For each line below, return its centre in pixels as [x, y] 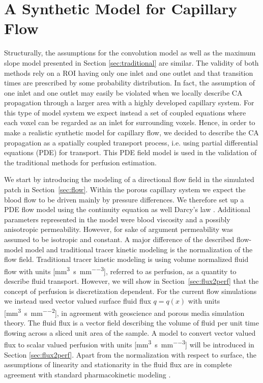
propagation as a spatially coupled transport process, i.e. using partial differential [131, 142]
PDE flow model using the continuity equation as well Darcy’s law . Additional [127, 209]
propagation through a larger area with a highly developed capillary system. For [129, 102]
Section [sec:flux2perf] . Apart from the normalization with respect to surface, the [130, 354]
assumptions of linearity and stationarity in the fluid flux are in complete [118, 364]
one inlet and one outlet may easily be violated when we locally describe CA [123, 92]
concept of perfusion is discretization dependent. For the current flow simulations [130, 291]
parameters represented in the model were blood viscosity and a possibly [117, 219]
